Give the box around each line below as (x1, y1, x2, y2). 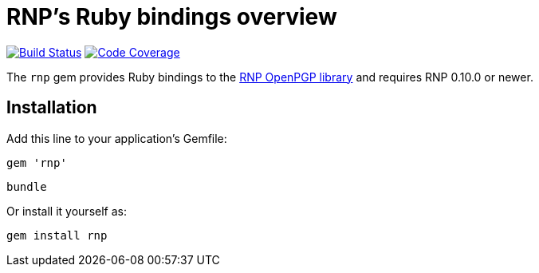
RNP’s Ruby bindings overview (6, 3, 337, 30)
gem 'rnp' (6, 156, 67, 169)
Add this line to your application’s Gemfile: (6, 131, 227, 145)
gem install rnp (6, 228, 108, 242)
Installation (6, 97, 97, 118)
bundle (6, 180, 47, 193)
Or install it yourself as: (6, 204, 127, 218)
